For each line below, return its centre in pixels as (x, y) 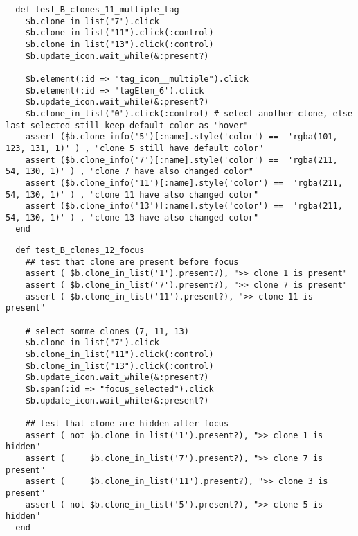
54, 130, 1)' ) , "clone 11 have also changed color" (132, 194)
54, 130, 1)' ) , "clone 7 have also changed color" (129, 172)
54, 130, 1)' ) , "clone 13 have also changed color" (132, 217)
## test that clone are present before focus (132, 262)
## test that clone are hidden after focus (127, 423)
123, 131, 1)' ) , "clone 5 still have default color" (135, 148)
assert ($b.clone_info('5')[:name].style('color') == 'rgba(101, (181, 137)
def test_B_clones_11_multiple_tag (97, 10)
